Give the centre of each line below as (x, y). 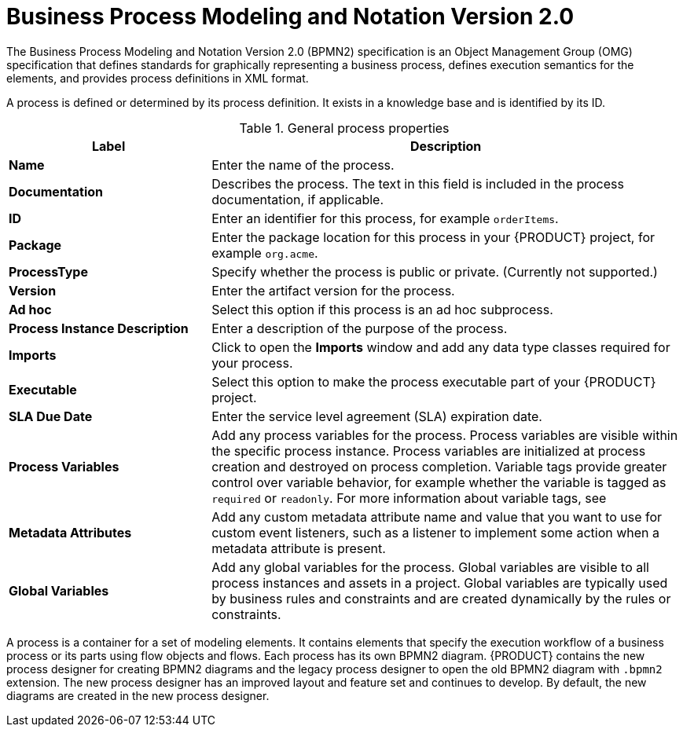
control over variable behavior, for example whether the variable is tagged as (439, 482)
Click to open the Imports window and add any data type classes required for (441, 347)
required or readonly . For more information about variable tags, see (409, 498)
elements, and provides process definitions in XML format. (158, 78)
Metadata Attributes (70, 532)
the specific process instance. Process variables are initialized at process (429, 451)
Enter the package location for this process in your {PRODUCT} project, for (433, 237)
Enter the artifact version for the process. (333, 290)
